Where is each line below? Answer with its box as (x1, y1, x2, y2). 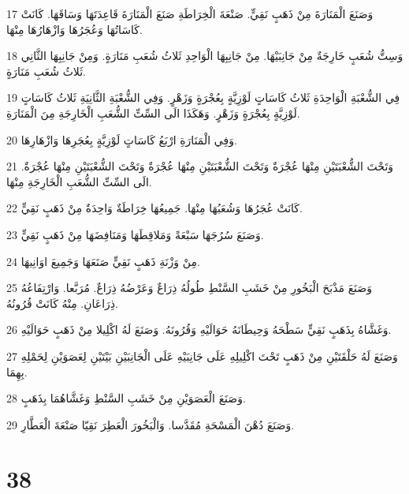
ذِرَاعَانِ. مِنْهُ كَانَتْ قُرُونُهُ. (6, 294, 118, 311)
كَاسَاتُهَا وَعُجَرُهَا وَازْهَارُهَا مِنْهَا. (6, 21, 143, 37)
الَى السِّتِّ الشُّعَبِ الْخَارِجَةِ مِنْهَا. (6, 173, 152, 189)
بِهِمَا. (6, 363, 28, 380)
